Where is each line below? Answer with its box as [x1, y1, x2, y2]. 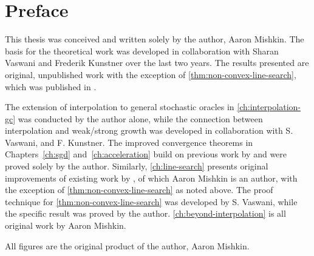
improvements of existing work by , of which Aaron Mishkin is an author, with [5, 171, 298, 184]
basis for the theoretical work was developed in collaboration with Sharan [5, 44, 279, 57]
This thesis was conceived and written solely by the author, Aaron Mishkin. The [5, 33, 304, 45]
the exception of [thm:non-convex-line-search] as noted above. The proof [5, 183, 273, 196]
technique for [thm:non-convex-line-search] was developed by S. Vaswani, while [5, 195, 298, 208]
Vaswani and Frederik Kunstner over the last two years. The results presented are [5, 56, 309, 69]
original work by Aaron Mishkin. [5, 219, 126, 232]
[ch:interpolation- [237, 100, 301, 113]
